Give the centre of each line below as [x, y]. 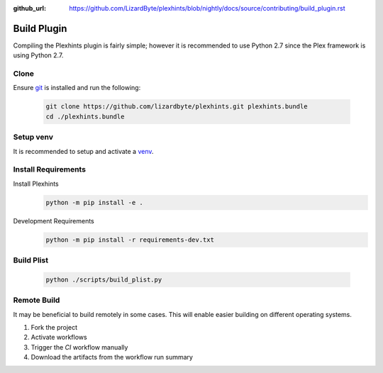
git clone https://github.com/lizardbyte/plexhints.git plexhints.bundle [177, 107]
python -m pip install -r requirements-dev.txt [130, 240]
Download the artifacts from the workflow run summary [112, 357]
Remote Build [37, 300]
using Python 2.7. [38, 55]
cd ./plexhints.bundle [85, 116]
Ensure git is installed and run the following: [77, 88]
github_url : [29, 8]
